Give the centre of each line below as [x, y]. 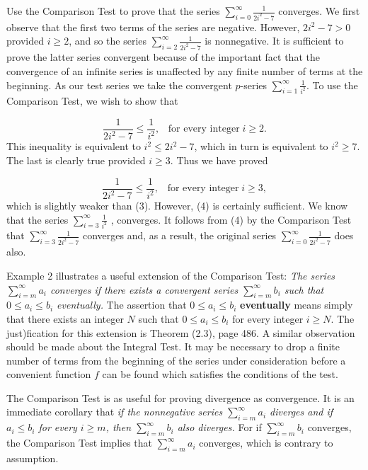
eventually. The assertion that [122, 305]
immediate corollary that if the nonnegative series [115, 412]
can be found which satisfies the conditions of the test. [220, 374]
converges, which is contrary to [266, 443]
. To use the [332, 85]
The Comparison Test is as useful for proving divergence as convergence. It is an [180, 397]
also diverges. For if [219, 427]
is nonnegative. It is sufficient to [274, 41]
